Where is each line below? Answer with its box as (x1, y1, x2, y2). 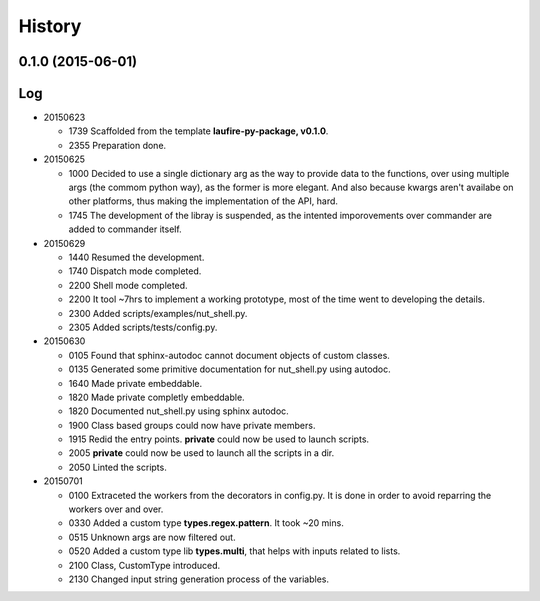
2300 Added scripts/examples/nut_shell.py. (68, 307, 248, 319)
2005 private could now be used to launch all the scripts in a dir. (68, 447, 335, 459)
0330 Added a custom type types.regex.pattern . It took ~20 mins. (68, 517, 344, 529)
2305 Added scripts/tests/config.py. (68, 321, 218, 333)
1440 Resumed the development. (68, 251, 205, 263)
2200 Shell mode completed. (68, 279, 189, 291)
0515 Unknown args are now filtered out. (68, 531, 236, 543)
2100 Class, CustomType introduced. (68, 559, 221, 571)
